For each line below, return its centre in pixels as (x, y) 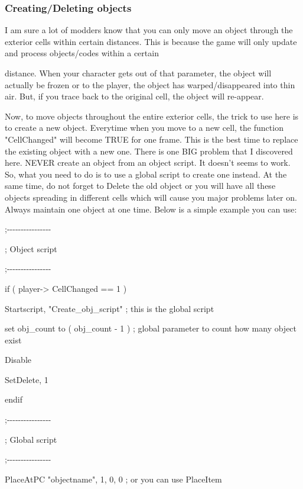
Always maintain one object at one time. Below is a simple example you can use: (151, 209)
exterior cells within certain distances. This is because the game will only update (151, 41)
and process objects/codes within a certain (82, 53)
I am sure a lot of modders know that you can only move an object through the (149, 30)
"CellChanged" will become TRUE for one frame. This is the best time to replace (151, 139)
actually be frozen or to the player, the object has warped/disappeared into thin (150, 84)
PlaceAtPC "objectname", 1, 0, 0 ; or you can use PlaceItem (113, 479)
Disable (18, 360)
